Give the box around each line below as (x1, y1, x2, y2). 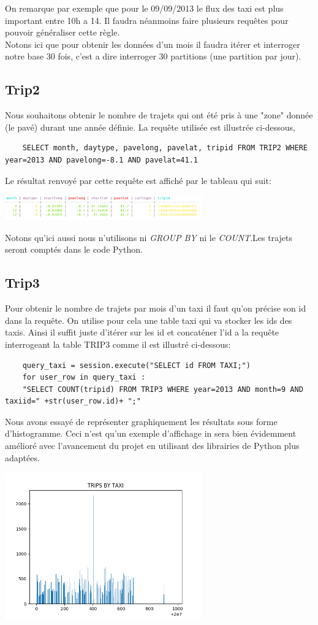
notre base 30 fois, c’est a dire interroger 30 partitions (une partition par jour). (5, 50, 301, 63)
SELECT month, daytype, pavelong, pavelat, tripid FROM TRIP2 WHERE (22, 144, 308, 153)
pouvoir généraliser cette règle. (5, 26, 120, 39)
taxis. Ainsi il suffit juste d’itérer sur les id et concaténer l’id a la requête (5, 326, 279, 339)
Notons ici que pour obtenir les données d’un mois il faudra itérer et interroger (5, 37, 300, 50)
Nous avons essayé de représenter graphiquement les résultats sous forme (5, 415, 278, 428)
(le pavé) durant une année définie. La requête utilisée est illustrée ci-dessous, (5, 120, 296, 133)
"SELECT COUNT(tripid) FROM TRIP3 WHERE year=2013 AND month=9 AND (22, 385, 303, 394)
